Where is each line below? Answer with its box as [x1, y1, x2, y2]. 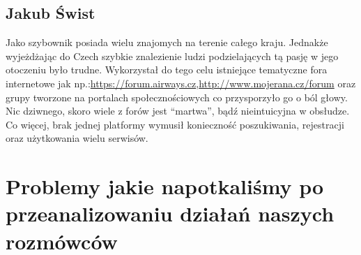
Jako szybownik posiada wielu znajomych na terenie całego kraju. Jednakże [6, 35, 328, 50]
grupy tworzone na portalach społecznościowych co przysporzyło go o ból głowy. [6, 89, 348, 104]
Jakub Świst [6, 2, 95, 24]
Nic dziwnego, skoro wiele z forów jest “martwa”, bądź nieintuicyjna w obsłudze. [6, 103, 350, 118]
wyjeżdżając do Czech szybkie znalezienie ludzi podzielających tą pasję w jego [6, 48, 339, 63]
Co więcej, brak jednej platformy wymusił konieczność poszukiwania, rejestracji [6, 117, 344, 131]
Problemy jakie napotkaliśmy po [6, 172, 324, 201]
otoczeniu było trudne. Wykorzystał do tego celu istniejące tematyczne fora [6, 62, 328, 77]
